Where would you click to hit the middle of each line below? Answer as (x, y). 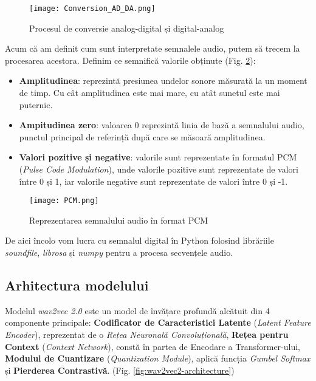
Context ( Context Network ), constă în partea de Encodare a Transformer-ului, (153, 346)
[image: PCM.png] (64, 201)
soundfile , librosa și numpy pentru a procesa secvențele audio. (119, 252)
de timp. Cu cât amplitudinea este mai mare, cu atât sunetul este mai (149, 93)
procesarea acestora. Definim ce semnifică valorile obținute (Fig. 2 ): (130, 60)
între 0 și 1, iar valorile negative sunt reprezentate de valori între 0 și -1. (153, 181)
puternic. (36, 104)
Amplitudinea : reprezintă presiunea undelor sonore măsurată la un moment (163, 81)
